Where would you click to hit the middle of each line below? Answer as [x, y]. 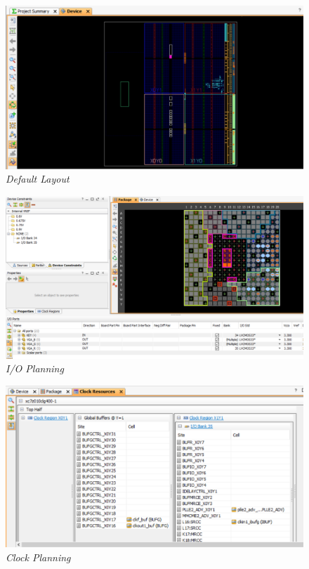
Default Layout [38, 179]
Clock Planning [38, 557]
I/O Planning [35, 368]
